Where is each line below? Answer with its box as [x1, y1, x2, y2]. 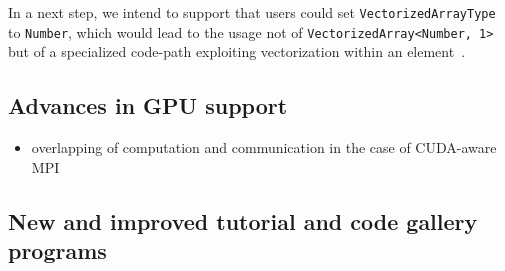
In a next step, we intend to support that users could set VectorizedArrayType [8, 2, 496, 22]
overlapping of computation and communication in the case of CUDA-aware [31, 137, 497, 158]
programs [8, 235, 107, 266]
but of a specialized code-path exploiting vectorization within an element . [8, 41, 466, 62]
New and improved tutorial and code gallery [8, 205, 478, 236]
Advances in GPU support [8, 90, 288, 121]
